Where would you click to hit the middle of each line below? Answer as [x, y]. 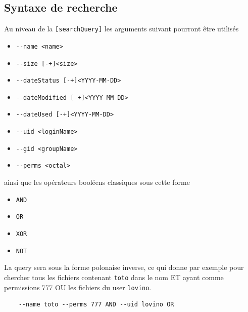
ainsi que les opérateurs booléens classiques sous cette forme [97, 182]
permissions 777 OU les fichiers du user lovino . [78, 287]
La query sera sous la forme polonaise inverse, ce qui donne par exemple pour [124, 267]
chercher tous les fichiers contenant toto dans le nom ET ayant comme [114, 277]
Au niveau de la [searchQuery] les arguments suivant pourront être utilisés [121, 29]
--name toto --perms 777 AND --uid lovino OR [96, 305]
